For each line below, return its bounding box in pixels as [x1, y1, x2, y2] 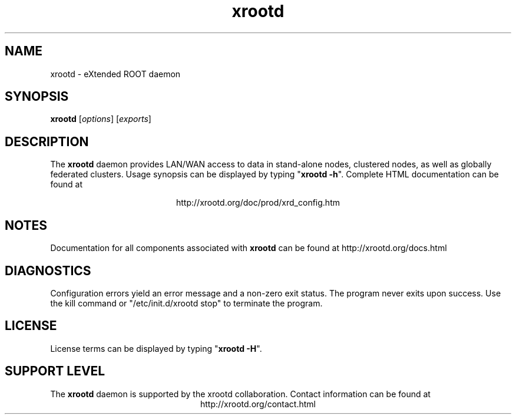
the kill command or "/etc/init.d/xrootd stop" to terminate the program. [50, 298, 323, 308]
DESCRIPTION [5, 134, 89, 149]
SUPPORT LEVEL [5, 364, 105, 379]
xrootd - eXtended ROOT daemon [50, 68, 181, 79]
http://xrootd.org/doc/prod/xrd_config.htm [176, 197, 340, 208]
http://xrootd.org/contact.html [200, 398, 316, 409]
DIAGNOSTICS [5, 263, 91, 278]
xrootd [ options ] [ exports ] [50, 114, 151, 124]
